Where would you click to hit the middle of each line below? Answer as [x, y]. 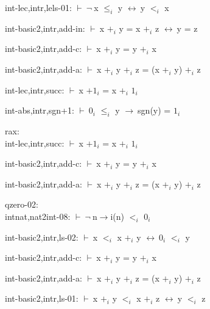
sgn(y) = [154, 110]
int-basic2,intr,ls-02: [42, 237]
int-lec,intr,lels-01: [38, 7]
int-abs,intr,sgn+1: [40, 110]
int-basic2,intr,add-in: [45, 28]
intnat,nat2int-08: [38, 216]
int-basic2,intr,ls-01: [42, 298]
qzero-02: [22, 204]
